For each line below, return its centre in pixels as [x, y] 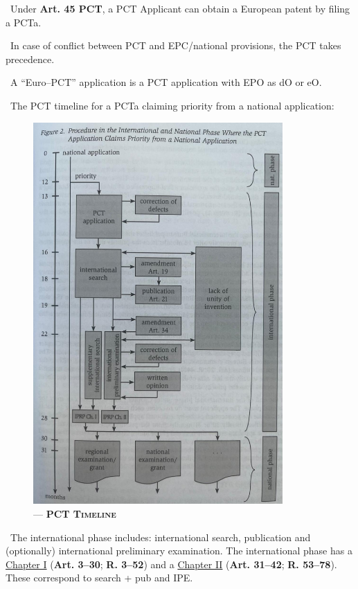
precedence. [30, 59]
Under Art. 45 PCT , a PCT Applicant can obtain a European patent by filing [180, 8]
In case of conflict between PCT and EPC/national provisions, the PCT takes [176, 45]
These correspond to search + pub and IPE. [99, 578]
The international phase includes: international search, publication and [160, 537]
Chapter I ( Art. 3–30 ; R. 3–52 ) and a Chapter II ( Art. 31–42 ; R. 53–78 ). [171, 564]
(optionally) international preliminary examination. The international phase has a [179, 551]
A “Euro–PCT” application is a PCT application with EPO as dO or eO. [166, 82]
